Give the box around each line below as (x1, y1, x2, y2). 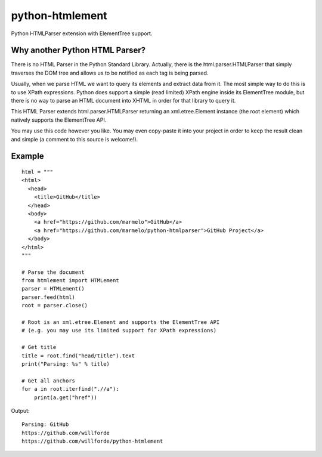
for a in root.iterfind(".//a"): (21, 385, 119, 393)
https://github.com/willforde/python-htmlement (21, 438, 163, 444)
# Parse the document (21, 268, 85, 276)
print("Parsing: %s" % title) (21, 360, 110, 367)
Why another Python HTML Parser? (11, 45, 146, 55)
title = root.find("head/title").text (21, 352, 135, 359)
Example (11, 151, 44, 161)
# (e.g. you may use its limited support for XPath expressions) (21, 327, 217, 334)
